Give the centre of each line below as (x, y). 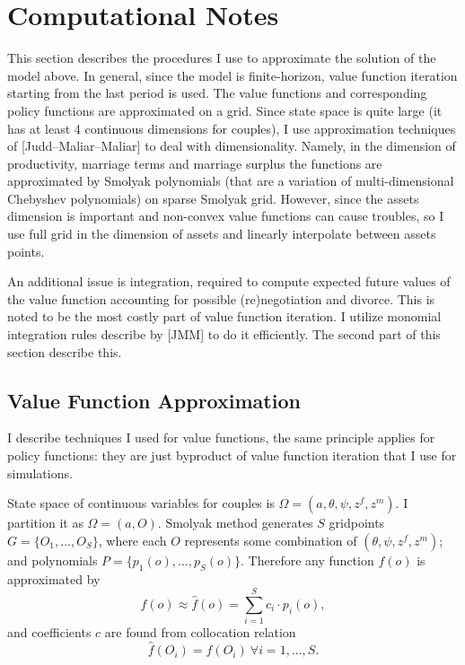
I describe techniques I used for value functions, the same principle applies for (221, 437)
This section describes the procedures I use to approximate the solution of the (222, 58)
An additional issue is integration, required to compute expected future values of (229, 281)
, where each (132, 540)
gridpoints (357, 523)
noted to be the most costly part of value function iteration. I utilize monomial (224, 316)
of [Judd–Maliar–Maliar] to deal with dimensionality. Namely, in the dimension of (232, 146)
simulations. (40, 472)
